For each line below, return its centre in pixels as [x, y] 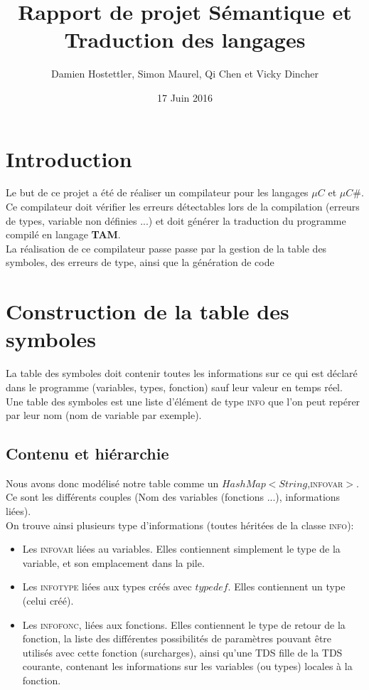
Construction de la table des [148, 311]
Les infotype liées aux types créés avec [107, 586]
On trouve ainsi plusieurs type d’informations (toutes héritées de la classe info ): [180, 525]
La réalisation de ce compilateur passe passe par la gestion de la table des [166, 248]
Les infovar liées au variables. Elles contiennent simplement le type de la [181, 549]
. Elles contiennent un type [287, 586]
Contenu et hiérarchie [87, 453]
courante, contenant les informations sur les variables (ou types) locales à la [187, 666]
